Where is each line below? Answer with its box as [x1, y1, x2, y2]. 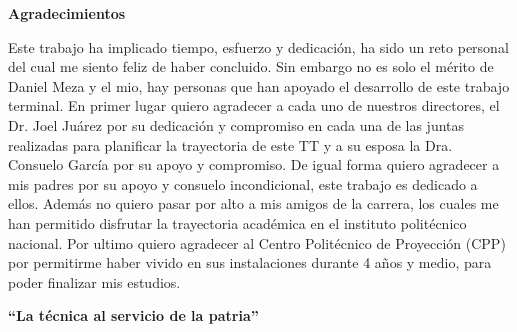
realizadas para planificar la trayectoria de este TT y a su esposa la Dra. [8, 134, 453, 155]
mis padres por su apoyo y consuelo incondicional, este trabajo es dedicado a [8, 173, 478, 194]
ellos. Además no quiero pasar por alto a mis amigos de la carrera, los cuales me [8, 193, 499, 214]
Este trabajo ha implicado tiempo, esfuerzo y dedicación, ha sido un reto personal [8, 36, 509, 57]
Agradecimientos [8, 3, 126, 23]
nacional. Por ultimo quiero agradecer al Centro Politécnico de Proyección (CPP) [8, 232, 506, 253]
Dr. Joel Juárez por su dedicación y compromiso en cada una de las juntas [8, 114, 465, 135]
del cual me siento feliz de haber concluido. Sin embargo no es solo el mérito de [8, 56, 494, 77]
